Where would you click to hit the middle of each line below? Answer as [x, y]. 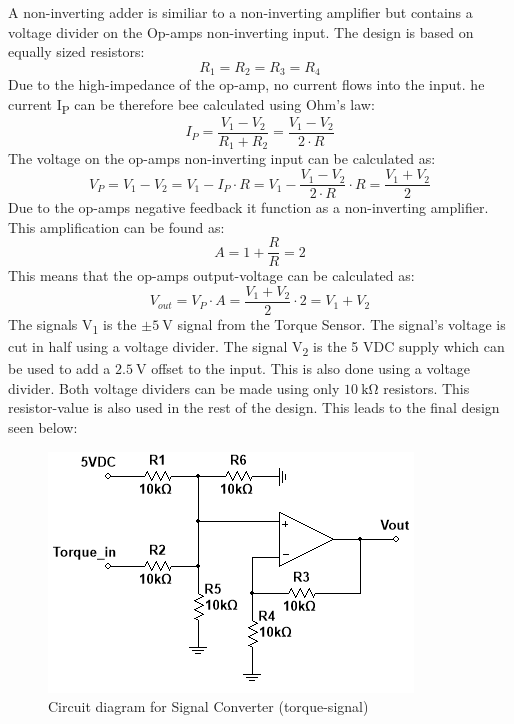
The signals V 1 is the [72, 325]
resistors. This [426, 387]
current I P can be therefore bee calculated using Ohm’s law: [191, 105]
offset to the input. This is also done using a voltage [311, 368]
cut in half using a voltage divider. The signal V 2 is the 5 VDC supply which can [256, 347]
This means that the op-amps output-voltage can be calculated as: [211, 275]
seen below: [43, 427]
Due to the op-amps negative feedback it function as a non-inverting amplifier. [248, 207]
